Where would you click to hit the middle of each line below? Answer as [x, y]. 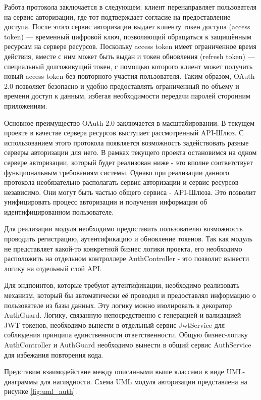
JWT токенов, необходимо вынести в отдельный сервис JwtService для [115, 324]
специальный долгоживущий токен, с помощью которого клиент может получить [128, 66]
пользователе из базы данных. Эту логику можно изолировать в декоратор [118, 305]
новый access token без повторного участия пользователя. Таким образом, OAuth [129, 76]
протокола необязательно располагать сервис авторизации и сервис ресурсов [121, 182]
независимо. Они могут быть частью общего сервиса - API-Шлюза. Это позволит [130, 192]
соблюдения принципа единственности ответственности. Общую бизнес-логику [126, 335]
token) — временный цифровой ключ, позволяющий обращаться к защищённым [128, 36]
